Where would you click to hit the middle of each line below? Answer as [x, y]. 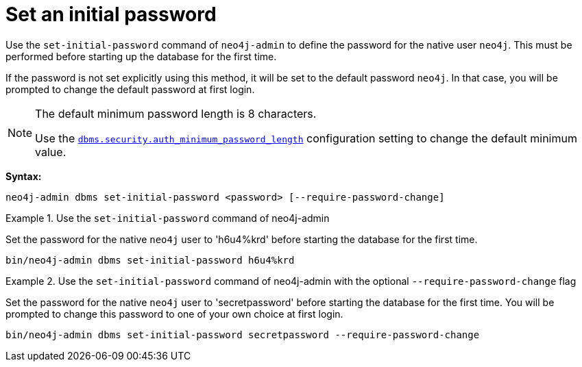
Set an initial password [111, 14]
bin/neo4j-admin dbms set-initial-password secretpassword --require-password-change [243, 334]
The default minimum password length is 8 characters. [176, 113]
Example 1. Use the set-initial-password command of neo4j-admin [168, 218]
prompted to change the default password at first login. [130, 89]
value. [51, 152]
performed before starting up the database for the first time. [141, 56]
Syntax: [24, 176]
